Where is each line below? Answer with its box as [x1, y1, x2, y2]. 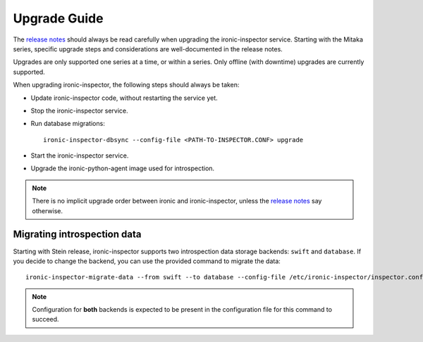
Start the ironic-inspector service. [30, 151, 129, 160]
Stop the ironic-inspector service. [30, 106, 128, 115]
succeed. [32, 315, 59, 324]
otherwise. [32, 206, 63, 215]
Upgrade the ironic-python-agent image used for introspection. [30, 164, 215, 172]
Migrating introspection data [13, 229, 142, 241]
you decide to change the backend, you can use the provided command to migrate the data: [13, 257, 281, 265]
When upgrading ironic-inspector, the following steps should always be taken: [13, 81, 240, 89]
